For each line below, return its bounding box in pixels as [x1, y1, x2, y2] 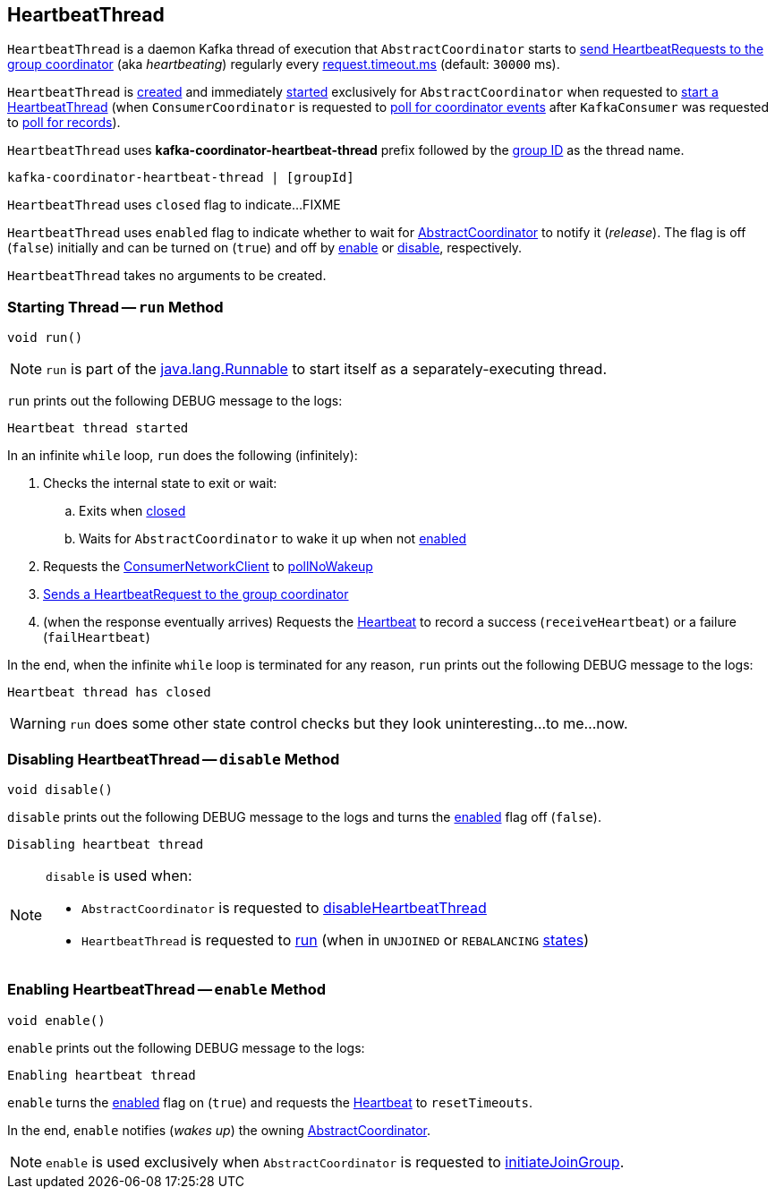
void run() [7, 330, 83, 346]
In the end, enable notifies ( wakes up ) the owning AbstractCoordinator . [7, 1122, 431, 1138]
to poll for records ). [7, 115, 121, 131]
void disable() [7, 782, 114, 797]
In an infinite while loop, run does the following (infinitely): [7, 448, 358, 464]
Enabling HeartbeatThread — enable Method [7, 980, 327, 999]
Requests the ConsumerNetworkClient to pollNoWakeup [43, 559, 373, 575]
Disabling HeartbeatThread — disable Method [7, 749, 340, 768]
